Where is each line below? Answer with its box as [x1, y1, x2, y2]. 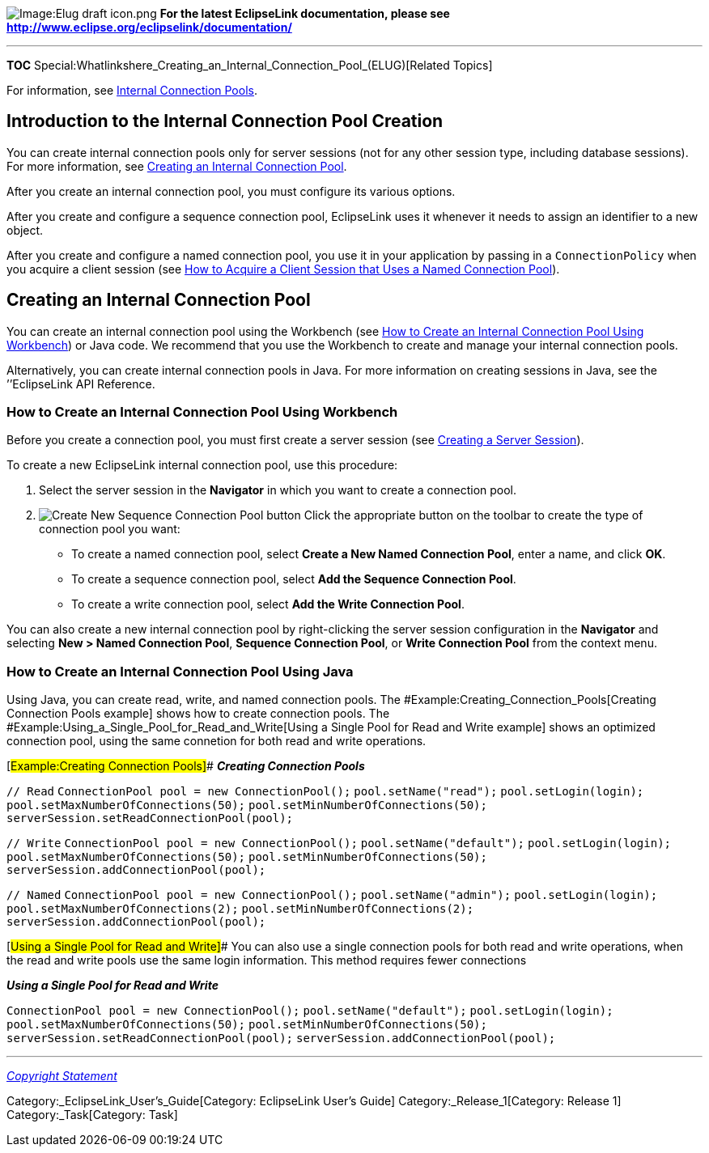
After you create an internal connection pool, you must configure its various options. [6, 184, 456, 198]
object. [6, 223, 44, 237]
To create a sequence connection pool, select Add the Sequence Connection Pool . [71, 572, 516, 587]
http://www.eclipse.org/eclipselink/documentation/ [6, 20, 292, 34]
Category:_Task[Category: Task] [6, 1108, 178, 1122]
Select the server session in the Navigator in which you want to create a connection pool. [39, 483, 517, 498]
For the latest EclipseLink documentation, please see [159, 6, 450, 20]
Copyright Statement [6, 1069, 117, 1083]
